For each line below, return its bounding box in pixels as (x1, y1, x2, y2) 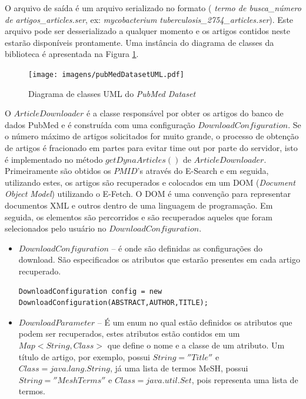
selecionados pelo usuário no (5, 222, 107, 234)
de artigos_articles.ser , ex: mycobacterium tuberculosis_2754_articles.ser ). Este (5, 13, 294, 25)
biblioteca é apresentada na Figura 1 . (5, 48, 139, 60)
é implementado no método (5, 153, 103, 165)
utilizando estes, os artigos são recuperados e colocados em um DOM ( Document (5, 176, 295, 188)
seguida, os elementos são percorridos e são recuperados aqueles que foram (5, 210, 273, 223)
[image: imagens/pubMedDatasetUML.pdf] (28, 70, 184, 79)
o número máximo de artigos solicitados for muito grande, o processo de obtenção (5, 130, 299, 142)
